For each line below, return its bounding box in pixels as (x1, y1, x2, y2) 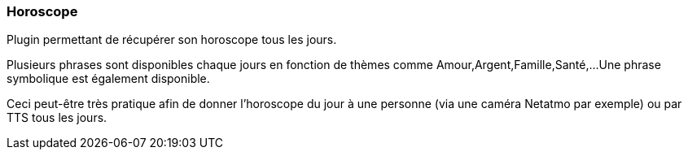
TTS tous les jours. (7, 110, 107, 125)
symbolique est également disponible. (7, 71, 210, 86)
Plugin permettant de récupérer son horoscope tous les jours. (7, 32, 337, 47)
